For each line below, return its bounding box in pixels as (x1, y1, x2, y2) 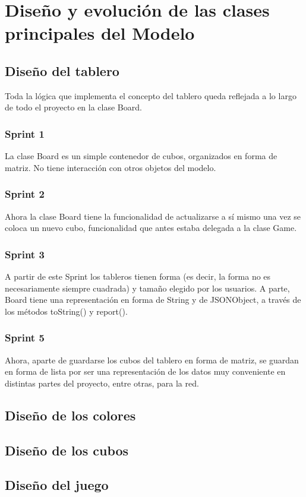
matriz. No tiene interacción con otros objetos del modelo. (5, 161, 216, 173)
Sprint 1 (5, 126, 45, 141)
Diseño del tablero (5, 61, 119, 80)
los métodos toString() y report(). (5, 305, 128, 317)
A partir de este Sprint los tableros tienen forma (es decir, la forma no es (5, 270, 271, 282)
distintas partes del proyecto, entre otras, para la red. (5, 376, 199, 389)
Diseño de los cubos (5, 441, 129, 459)
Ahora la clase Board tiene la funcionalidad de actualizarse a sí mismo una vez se (5, 210, 301, 222)
